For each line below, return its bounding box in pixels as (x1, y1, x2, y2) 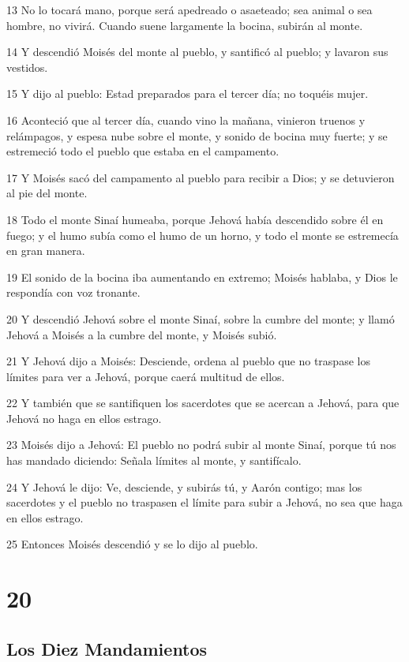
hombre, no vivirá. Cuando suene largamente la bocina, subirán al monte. (6, 17, 363, 33)
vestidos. (6, 58, 48, 75)
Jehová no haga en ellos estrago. (6, 410, 162, 426)
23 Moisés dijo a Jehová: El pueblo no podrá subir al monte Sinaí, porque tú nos (6, 436, 396, 453)
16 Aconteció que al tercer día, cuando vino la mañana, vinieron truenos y (6, 111, 366, 128)
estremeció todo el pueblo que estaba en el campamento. (6, 143, 280, 159)
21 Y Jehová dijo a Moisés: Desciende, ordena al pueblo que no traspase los (6, 353, 370, 369)
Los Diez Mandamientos (6, 636, 208, 660)
